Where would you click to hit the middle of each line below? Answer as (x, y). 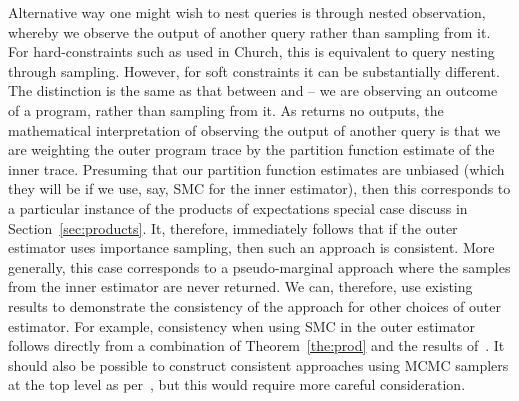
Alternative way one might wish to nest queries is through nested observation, (247, 12)
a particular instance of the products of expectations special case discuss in (238, 207)
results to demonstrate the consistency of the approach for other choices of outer (254, 305)
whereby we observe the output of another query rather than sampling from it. (249, 31)
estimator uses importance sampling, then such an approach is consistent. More (251, 247)
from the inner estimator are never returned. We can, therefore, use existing (240, 286)
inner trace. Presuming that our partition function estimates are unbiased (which (256, 168)
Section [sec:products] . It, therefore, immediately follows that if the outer (233, 227)
